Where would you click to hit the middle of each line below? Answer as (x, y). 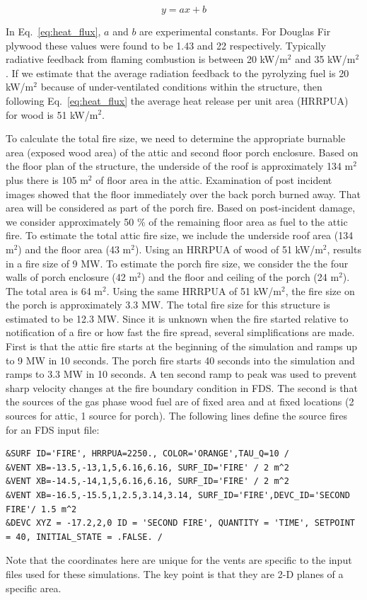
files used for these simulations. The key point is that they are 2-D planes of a (175, 573)
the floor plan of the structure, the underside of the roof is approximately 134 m (180, 166)
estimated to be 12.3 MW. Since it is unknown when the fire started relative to (177, 318)
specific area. (34, 588)
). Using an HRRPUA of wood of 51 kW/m (229, 249)
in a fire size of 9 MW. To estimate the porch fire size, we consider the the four (177, 263)
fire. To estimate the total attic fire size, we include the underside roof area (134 (180, 235)
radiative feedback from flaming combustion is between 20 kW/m (147, 59)
